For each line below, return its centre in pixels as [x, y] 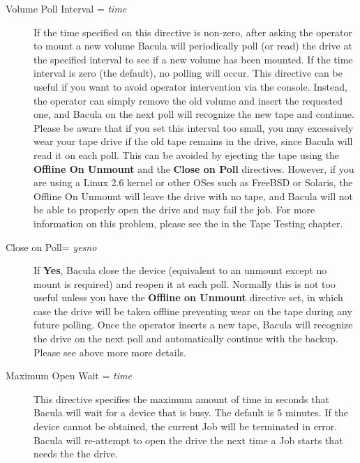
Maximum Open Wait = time [69, 375]
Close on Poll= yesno [51, 246]
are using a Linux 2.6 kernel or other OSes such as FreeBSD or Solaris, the [193, 182]
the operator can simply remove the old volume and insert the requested [188, 100]
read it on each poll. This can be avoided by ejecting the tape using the [187, 154]
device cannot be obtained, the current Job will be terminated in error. [186, 426]
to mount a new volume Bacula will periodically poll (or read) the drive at [193, 46]
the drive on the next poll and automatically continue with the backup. [186, 339]
